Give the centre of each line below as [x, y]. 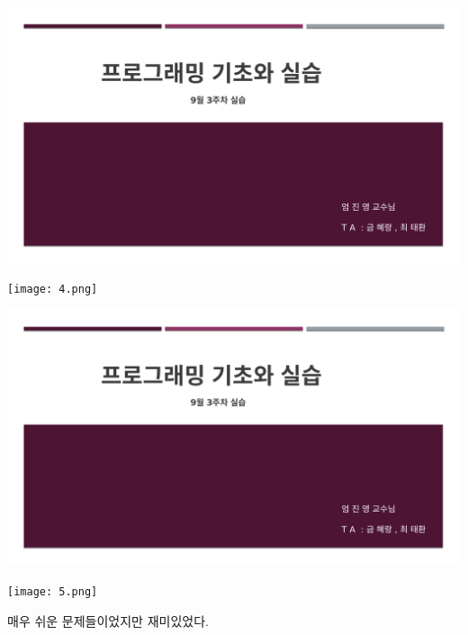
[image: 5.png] [53, 591]
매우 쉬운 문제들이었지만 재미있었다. [108, 620]
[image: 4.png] [53, 290]
